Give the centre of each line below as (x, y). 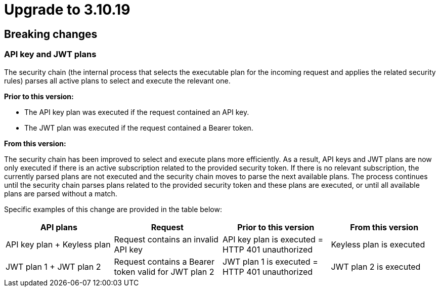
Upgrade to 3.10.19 (67, 10)
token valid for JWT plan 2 (164, 272)
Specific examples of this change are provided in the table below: (113, 209)
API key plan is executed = (273, 239)
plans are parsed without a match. (61, 193)
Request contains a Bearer (164, 261)
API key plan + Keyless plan (58, 244)
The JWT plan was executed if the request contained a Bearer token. (139, 128)
